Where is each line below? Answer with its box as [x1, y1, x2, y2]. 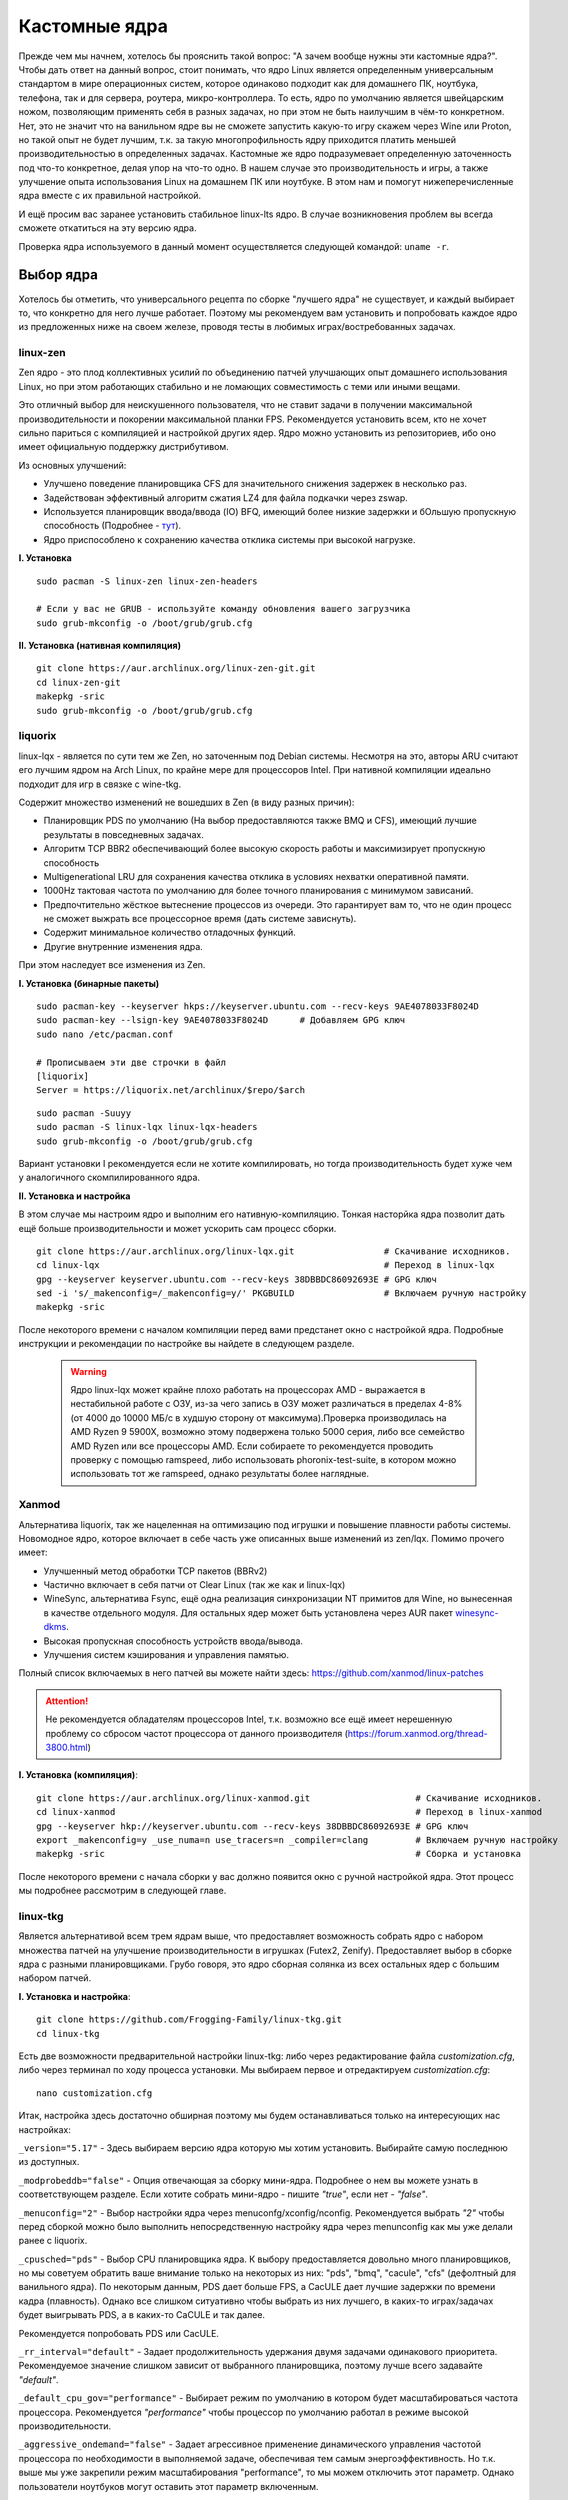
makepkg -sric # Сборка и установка [36, 1848, 522, 1860]
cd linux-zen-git [36, 676, 121, 688]
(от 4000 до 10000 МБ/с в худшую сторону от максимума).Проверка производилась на [70, 1411, 447, 1424]
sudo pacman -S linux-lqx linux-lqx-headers [36, 1121, 259, 1133]
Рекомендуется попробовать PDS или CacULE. [18, 2327, 220, 2339]
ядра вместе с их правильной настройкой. [18, 190, 202, 202]
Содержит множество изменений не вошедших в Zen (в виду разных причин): [18, 796, 355, 808]
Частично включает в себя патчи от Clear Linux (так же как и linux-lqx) [43, 1579, 346, 1591]
